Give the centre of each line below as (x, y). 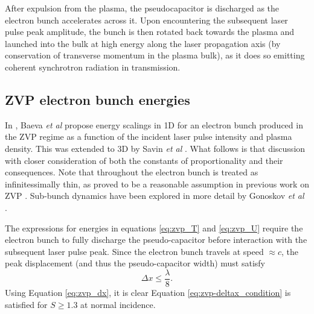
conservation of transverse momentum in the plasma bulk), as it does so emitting (155, 55)
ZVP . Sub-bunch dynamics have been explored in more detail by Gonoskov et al (155, 196)
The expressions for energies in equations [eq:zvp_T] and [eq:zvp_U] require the (154, 228)
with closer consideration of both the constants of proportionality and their (144, 160)
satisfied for (26, 304)
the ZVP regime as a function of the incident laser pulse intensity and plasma (149, 137)
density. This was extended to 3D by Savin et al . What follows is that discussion (155, 148)
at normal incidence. (118, 304)
